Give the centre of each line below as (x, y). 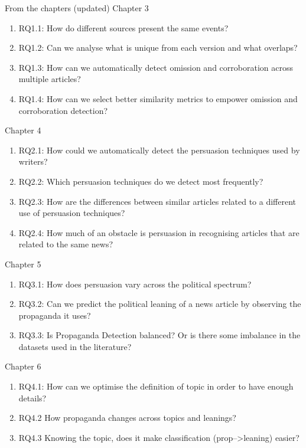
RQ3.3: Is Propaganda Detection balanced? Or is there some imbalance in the (159, 335)
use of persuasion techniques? (72, 213)
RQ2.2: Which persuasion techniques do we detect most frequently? (141, 181)
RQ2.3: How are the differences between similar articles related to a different (157, 201)
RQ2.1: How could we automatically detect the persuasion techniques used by (159, 150)
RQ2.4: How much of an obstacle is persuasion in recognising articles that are (159, 232)
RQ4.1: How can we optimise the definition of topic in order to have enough (156, 386)
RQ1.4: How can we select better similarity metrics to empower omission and (158, 98)
